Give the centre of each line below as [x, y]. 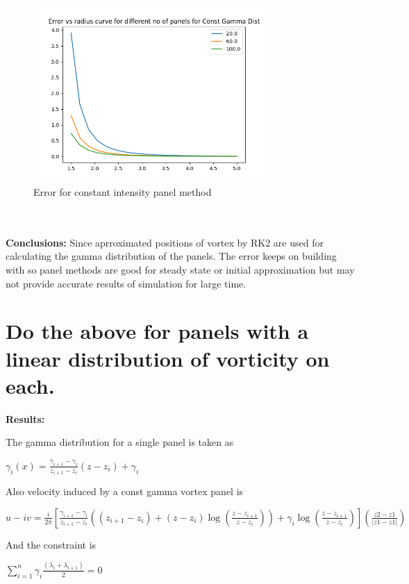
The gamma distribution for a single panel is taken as [120, 442]
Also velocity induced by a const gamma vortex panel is [125, 491]
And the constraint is [51, 544]
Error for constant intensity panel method [123, 191]
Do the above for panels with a [157, 331]
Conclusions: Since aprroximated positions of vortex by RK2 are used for [165, 242]
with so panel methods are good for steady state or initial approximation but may [180, 269]
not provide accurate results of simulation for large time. [126, 283]
